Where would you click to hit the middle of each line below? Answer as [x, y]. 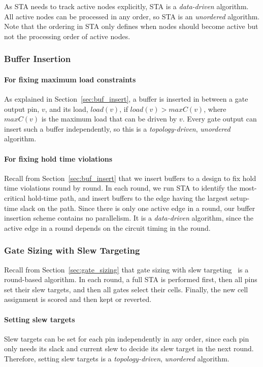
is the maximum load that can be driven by [109, 119]
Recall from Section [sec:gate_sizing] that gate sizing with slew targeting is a [126, 269]
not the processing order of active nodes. [67, 36]
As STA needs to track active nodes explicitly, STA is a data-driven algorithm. [126, 6]
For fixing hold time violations [58, 158]
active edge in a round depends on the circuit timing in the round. [107, 227]
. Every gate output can [220, 119]
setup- [240, 197]
